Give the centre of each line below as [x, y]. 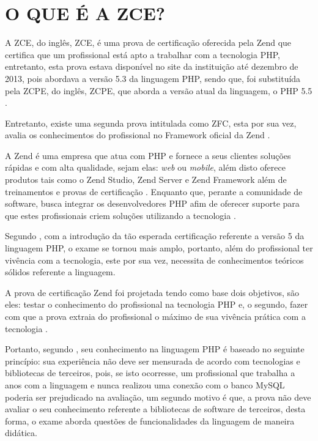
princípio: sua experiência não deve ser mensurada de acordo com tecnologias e [153, 361]
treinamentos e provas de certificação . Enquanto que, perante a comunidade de [154, 191]
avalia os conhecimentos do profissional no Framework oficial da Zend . [138, 135]
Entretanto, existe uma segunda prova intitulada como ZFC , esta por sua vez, [151, 123]
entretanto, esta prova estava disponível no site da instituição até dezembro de [152, 66]
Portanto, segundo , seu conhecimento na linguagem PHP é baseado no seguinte [155, 349]
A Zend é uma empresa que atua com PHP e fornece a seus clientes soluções [148, 155]
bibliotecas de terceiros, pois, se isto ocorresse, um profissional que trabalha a [150, 373]
